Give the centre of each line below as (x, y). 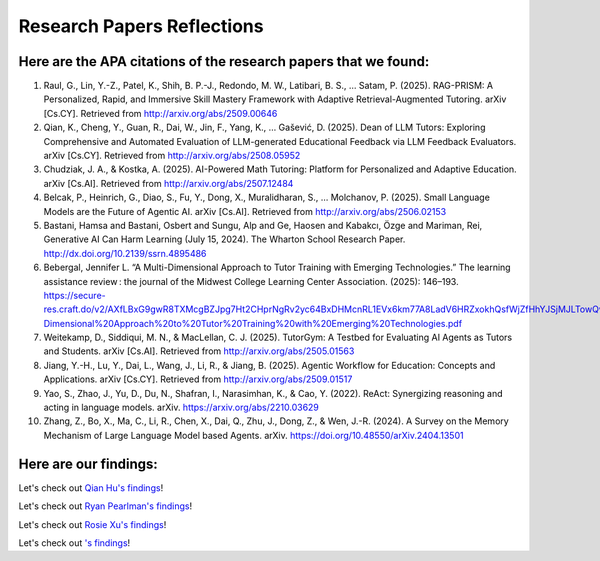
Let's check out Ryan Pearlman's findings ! (105, 506)
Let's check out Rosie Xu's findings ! (92, 524)
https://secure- (74, 295)
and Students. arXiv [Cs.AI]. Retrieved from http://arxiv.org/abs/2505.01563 (199, 351)
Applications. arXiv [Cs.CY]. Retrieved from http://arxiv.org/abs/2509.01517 (198, 379)
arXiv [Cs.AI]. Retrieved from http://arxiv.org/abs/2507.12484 (168, 183)
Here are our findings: (88, 463)
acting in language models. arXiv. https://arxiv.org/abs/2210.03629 (181, 407)
